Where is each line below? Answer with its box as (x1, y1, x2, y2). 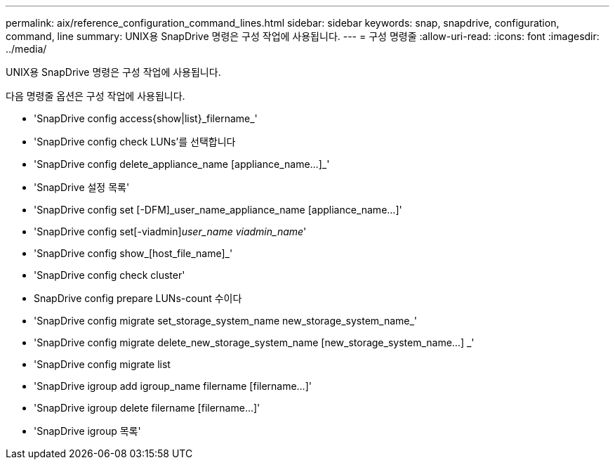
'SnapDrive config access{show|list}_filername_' (34, 112, 258, 124)
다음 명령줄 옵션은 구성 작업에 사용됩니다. (6, 90, 185, 102)
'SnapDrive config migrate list (34, 358, 171, 370)
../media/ (6, 43, 47, 55)
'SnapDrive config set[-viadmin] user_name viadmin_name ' (34, 225, 307, 237)
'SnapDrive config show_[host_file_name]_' (34, 247, 233, 259)
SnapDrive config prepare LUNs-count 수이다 (34, 292, 242, 304)
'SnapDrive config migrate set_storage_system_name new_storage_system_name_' (34, 315, 418, 327)
